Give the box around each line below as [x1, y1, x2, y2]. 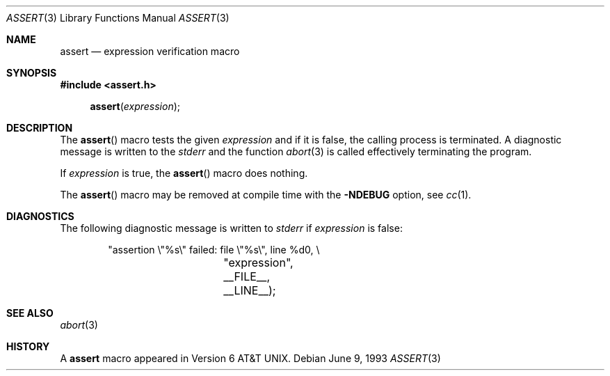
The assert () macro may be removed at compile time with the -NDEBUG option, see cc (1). [60, 189, 472, 201]
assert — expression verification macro [60, 45, 240, 57]
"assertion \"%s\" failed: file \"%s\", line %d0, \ [108, 244, 320, 256]
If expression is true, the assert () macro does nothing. [60, 167, 308, 179]
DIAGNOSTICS [6, 210, 74, 222]
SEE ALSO [6, 307, 54, 319]
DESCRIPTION [6, 122, 73, 134]
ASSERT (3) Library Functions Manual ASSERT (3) [6, 12, 230, 24]
